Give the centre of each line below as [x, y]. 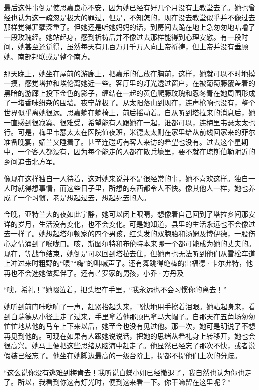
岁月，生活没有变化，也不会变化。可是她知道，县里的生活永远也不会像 [133, 224]
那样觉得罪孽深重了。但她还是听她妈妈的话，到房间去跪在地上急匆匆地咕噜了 [129, 27]
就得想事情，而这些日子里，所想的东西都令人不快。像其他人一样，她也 [133, 188]
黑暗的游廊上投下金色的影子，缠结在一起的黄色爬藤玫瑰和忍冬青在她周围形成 [129, 93]
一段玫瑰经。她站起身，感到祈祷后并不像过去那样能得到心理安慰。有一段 [123, 37]
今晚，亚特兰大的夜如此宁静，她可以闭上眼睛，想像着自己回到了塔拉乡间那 [126, 214]
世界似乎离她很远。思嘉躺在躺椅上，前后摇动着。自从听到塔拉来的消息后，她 [129, 112]
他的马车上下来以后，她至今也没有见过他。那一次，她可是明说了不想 [143, 326]
